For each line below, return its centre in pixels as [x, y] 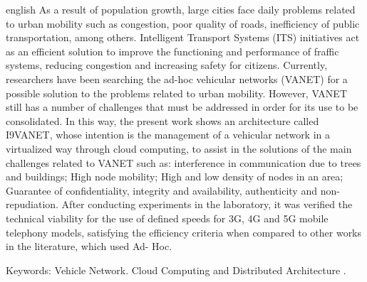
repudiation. [32, 204]
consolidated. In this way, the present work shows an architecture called [162, 120]
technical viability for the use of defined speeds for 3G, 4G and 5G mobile [167, 218]
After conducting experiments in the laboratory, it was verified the [207, 204]
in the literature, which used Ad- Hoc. [89, 246]
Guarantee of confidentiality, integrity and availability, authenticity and [161, 190]
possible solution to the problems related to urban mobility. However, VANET [177, 93]
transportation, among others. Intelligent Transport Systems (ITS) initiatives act [183, 37]
